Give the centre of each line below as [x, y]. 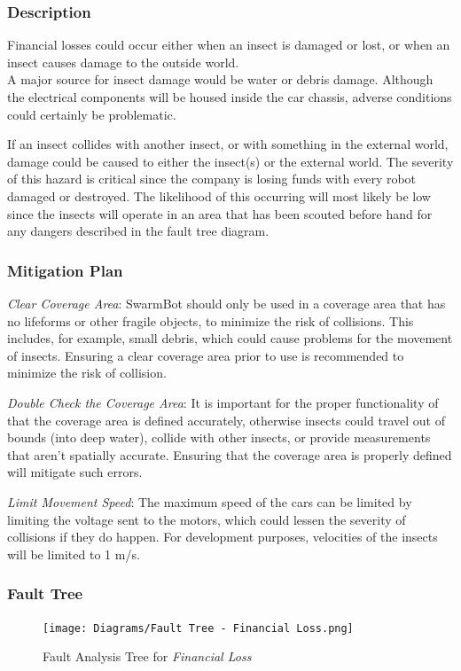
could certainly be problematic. [92, 114]
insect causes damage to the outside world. [123, 62]
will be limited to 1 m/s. [74, 554]
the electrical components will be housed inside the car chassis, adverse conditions [230, 97]
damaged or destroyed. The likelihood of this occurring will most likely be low [219, 195]
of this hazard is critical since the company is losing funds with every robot [212, 179]
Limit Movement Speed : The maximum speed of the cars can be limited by [210, 501]
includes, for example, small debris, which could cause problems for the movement [230, 338]
